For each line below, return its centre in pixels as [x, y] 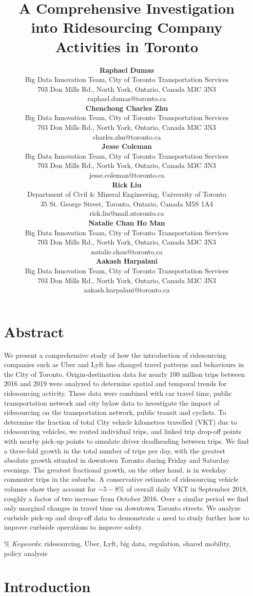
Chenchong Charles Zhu [127, 108]
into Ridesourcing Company [127, 27]
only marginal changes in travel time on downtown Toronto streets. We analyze [122, 508]
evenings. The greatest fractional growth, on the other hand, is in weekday [115, 469]
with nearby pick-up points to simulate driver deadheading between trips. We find [126, 441]
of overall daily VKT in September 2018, [187, 489]
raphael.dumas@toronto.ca [127, 98]
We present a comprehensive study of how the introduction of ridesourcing [115, 355]
